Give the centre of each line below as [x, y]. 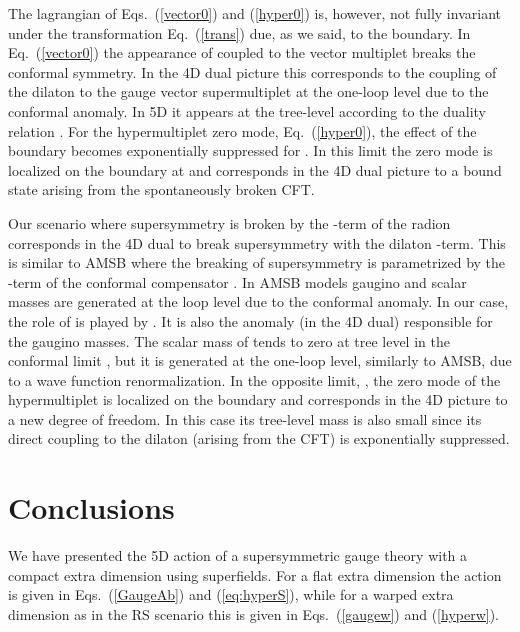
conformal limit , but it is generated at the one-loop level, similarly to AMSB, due [260, 360]
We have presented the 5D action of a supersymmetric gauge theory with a [238, 555]
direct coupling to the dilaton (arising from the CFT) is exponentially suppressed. [259, 438]
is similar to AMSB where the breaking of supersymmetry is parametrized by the [257, 262]
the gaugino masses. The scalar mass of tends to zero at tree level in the [229, 340]
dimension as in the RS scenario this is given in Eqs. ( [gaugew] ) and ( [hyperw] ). [253, 613]
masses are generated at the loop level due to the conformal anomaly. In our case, [258, 301]
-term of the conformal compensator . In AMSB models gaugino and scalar [237, 281]
